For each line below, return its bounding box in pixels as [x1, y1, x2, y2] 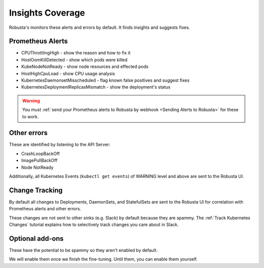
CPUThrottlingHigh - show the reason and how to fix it [21, 50, 131, 56]
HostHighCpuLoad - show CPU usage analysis [21, 70, 115, 76]
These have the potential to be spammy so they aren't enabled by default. [9, 247, 158, 253]
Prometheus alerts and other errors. [9, 206, 82, 212]
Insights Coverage [9, 7, 86, 18]
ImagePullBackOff [21, 157, 58, 163]
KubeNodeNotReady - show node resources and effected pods [21, 64, 149, 69]
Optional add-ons [9, 234, 64, 243]
